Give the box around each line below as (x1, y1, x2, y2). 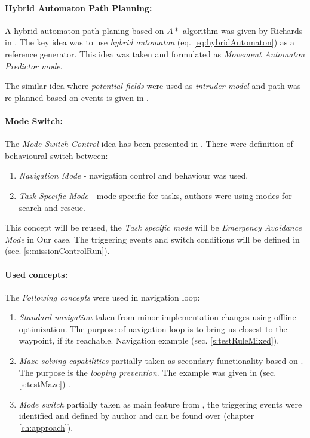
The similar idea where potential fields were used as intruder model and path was (5, 79, 301, 92)
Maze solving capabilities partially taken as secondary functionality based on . (19, 354, 303, 367)
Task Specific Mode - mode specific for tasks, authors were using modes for (19, 189, 292, 201)
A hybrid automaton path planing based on (5, 24, 164, 36)
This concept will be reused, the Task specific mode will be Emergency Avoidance (5, 221, 302, 234)
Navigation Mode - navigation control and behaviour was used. (19, 169, 248, 182)
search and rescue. (19, 201, 85, 213)
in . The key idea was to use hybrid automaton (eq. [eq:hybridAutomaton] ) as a (5, 36, 295, 48)
